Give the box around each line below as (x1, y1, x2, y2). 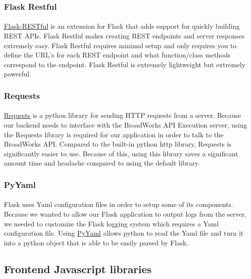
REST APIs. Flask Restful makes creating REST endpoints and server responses (4, 31, 245, 41)
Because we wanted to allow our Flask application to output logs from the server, (4, 209, 247, 219)
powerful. (4, 69, 32, 79)
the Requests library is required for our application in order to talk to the (4, 129, 224, 139)
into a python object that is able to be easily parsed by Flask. (4, 237, 188, 247)
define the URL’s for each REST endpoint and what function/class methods (4, 50, 231, 60)
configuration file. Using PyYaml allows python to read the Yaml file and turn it (4, 228, 244, 238)
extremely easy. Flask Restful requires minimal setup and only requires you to (4, 40, 236, 50)
